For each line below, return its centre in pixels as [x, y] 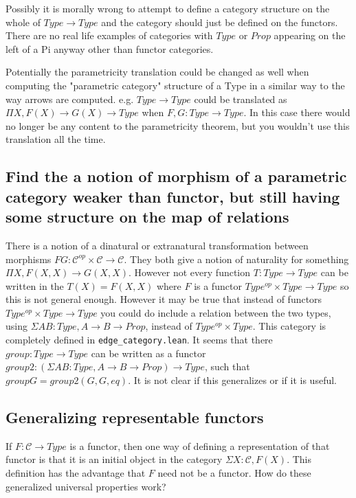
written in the [35, 285]
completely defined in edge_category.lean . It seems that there [139, 340]
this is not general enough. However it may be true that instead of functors [164, 299]
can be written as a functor [148, 353]
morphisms [29, 259]
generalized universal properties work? [86, 486]
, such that [227, 366]
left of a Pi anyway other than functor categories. [110, 48]
